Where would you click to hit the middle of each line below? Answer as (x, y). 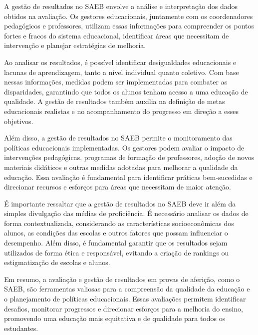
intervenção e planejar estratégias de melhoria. (75, 45)
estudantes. (21, 328)
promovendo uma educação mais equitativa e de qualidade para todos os (115, 318)
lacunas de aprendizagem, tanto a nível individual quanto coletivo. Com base (122, 72)
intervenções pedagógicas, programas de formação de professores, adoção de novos (129, 157)
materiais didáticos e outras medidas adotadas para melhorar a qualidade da (121, 167)
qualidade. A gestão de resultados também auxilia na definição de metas (115, 101)
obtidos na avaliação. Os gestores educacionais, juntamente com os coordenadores (129, 16)
